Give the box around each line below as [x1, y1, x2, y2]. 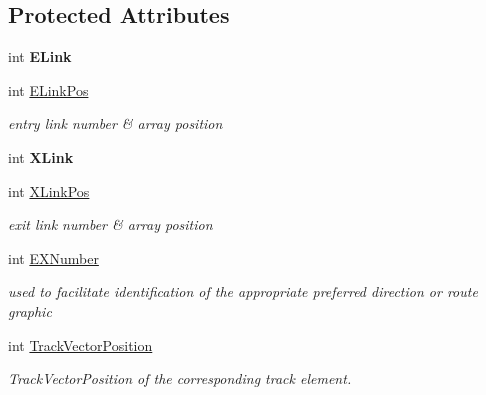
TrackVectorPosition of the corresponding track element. [8, 368, 352, 389]
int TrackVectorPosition [8, 334, 153, 355]
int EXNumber [8, 247, 99, 268]
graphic [8, 300, 52, 321]
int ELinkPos [8, 79, 89, 100]
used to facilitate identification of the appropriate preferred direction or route [8, 281, 478, 302]
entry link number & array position [8, 113, 223, 134]
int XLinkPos [8, 180, 90, 201]
